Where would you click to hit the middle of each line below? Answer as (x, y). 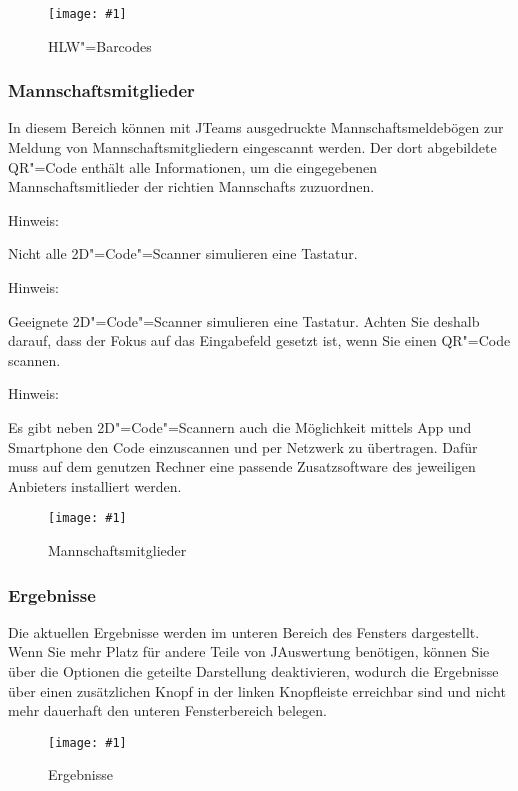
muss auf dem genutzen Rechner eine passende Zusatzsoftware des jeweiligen (242, 466)
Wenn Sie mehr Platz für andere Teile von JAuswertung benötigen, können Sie (249, 651)
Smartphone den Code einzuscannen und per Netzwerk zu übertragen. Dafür (243, 446)
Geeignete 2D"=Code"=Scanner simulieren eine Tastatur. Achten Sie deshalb (244, 320)
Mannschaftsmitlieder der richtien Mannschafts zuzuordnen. (191, 186)
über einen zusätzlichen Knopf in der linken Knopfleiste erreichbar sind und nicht (257, 690)
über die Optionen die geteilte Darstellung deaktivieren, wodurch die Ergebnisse (253, 671)
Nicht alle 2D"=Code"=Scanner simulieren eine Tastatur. (183, 253)
